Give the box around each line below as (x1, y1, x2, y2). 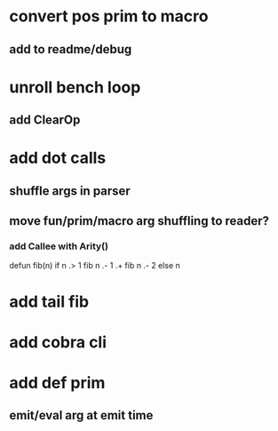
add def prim (9, 372, 106, 393)
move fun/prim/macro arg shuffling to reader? (9, 213, 269, 228)
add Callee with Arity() (9, 240, 109, 252)
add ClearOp (9, 113, 81, 128)
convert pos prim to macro (9, 6, 209, 27)
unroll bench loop (9, 77, 141, 97)
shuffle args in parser (9, 183, 131, 198)
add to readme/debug (9, 42, 132, 57)
